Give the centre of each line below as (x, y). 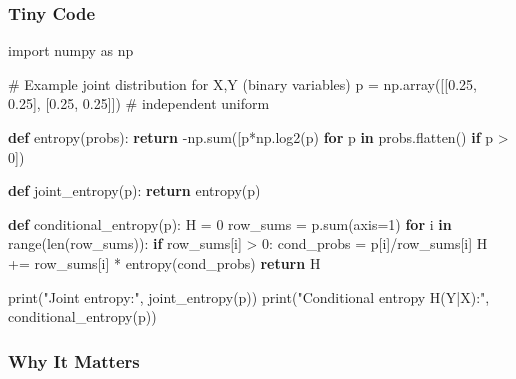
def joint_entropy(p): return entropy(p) (134, 190)
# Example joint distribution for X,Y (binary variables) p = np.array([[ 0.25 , (242, 83)
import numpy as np (71, 50)
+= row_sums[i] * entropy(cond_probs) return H (164, 262)
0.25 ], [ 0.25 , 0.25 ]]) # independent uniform (139, 103)
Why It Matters (74, 360)
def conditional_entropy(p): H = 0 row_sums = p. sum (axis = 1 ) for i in (230, 223)
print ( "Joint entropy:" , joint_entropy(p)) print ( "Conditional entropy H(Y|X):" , (249, 296)
